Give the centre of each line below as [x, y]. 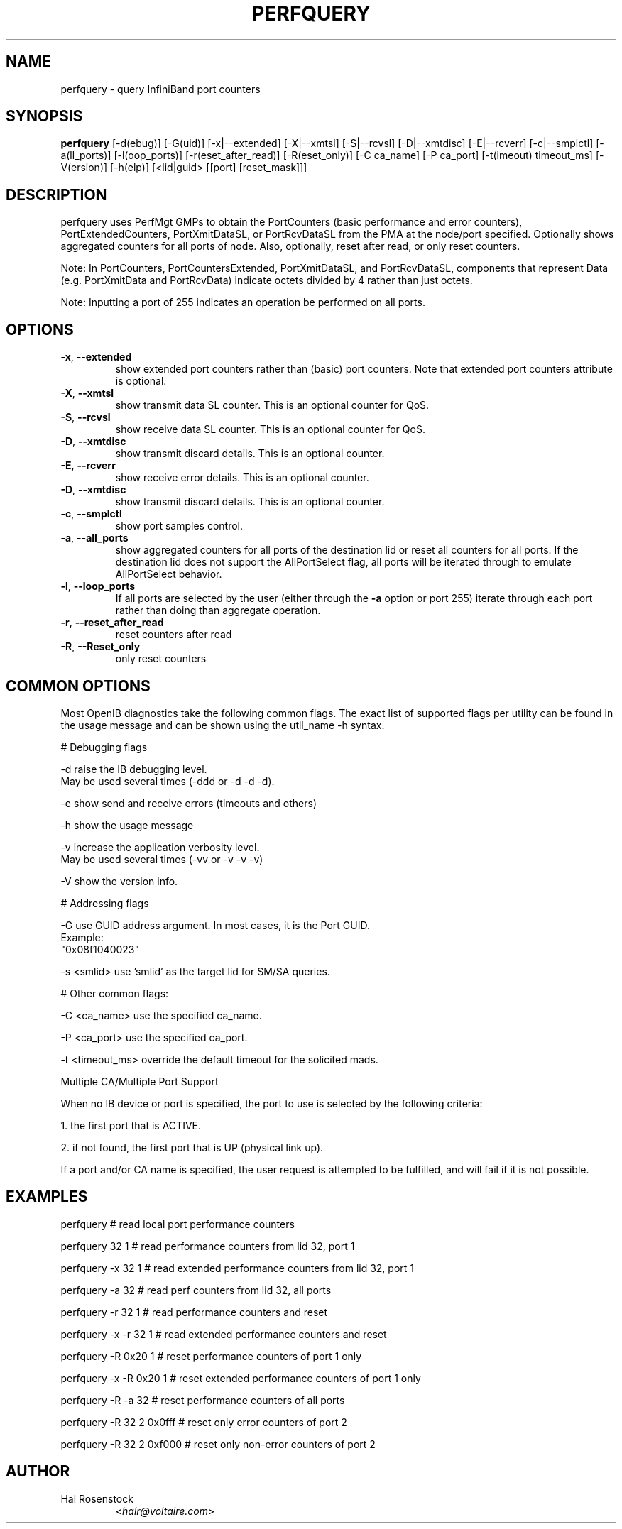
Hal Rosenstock [97, 1498]
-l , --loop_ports [98, 586]
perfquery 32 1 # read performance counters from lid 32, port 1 [208, 1246]
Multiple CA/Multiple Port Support [140, 1081]
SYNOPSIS [44, 116]
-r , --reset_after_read [112, 623]
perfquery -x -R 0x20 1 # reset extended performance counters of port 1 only [241, 1378]
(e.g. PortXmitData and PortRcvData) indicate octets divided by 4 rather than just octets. [267, 280]
